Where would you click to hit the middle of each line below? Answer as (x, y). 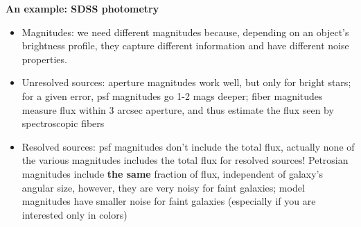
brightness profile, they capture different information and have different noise (185, 45)
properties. (44, 59)
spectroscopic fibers (63, 123)
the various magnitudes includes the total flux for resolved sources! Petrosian (185, 160)
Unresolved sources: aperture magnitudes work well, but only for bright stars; (186, 82)
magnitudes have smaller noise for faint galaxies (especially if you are (169, 201)
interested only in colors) (74, 214)
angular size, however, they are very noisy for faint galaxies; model (163, 187)
